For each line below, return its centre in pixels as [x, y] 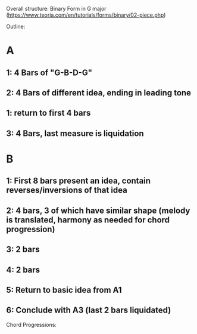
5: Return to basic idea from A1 [64, 290]
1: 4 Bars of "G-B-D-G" [49, 72]
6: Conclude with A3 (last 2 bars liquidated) [89, 310]
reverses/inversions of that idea [67, 190]
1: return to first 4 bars [49, 113]
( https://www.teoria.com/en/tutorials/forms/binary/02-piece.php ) [86, 15]
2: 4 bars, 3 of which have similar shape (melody [98, 210]
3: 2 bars [23, 250]
